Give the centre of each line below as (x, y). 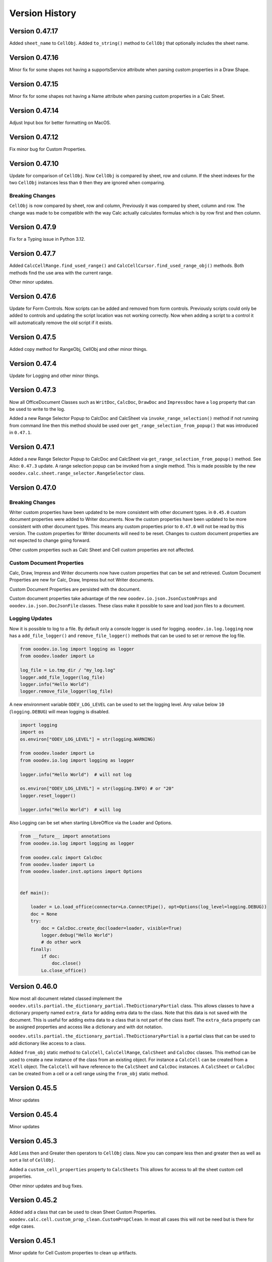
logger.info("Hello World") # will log (70, 810)
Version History (43, 13)
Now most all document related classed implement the (66, 998)
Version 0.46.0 (33, 987)
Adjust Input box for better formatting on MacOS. (60, 122)
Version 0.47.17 (34, 31)
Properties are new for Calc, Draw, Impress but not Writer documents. (82, 580)
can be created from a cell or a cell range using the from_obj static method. (89, 1074)
